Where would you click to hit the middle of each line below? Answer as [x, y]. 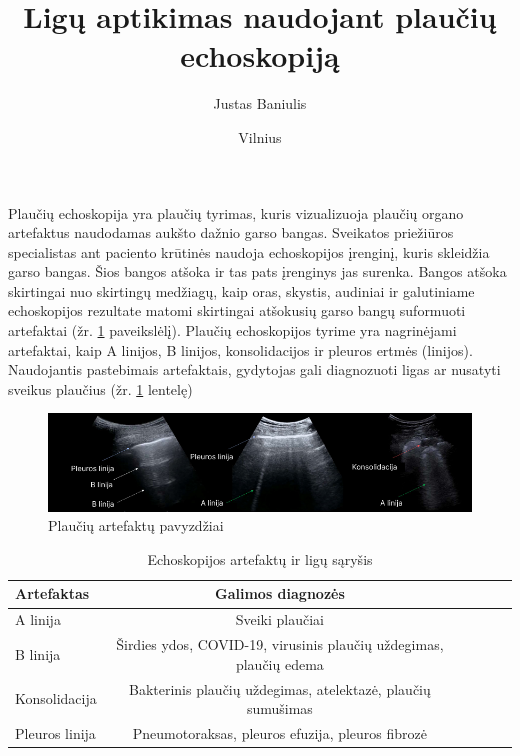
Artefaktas [52, 593]
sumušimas [279, 708]
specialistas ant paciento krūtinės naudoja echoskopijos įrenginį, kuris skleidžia [249, 251]
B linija [38, 653]
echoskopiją [260, 55]
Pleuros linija [55, 733]
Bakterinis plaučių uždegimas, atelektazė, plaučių [279, 688]
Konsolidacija [56, 698]
